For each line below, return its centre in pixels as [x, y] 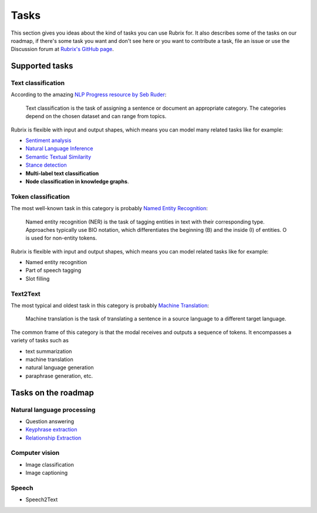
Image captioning [47, 473]
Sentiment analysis [48, 140]
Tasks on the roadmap [52, 392]
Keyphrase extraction [51, 430]
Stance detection [46, 165]
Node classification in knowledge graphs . [77, 181]
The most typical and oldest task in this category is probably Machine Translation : [110, 306]
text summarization [49, 351]
